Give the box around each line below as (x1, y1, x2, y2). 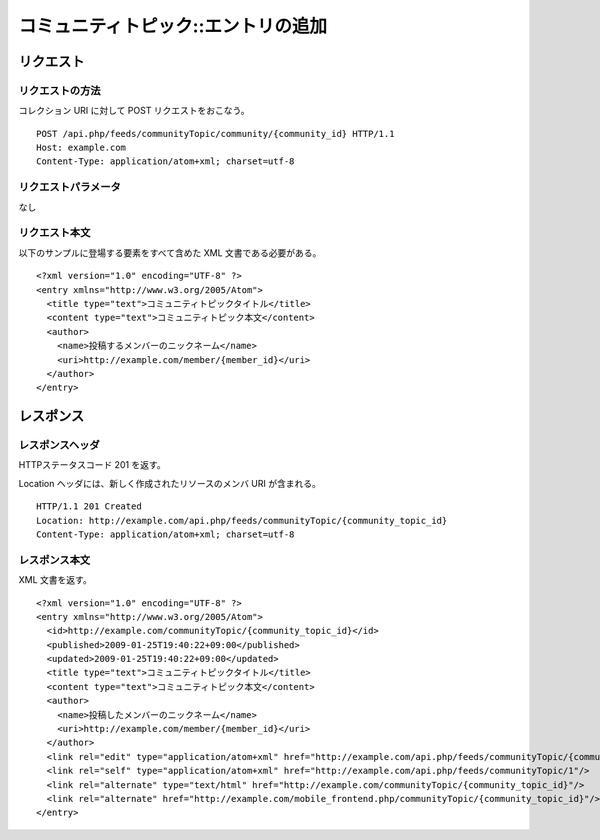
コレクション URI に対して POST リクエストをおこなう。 (18, 105, 250, 117)
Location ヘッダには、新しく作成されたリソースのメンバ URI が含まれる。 (18, 477, 322, 489)
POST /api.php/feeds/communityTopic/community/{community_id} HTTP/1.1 (36, 128, 395, 139)
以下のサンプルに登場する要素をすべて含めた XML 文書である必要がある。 (18, 246, 322, 259)
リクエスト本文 (18, 226, 91, 240)
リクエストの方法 (18, 83, 101, 97)
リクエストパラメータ (18, 180, 122, 194)
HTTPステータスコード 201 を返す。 (18, 459, 166, 471)
